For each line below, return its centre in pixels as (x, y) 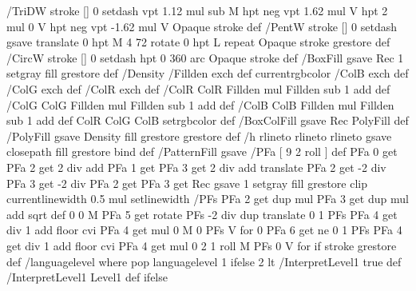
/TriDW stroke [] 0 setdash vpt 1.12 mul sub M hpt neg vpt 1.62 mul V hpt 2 (197, 10)
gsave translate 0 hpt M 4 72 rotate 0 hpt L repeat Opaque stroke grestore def (198, 42)
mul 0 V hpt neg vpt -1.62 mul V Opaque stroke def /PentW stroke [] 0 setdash (202, 26)
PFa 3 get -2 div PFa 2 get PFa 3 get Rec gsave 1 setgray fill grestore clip (187, 183)
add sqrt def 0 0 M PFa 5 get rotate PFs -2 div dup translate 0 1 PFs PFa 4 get (202, 214)
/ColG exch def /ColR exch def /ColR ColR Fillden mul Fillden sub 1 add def (198, 88)
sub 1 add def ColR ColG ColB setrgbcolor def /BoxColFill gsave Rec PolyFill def (208, 120)
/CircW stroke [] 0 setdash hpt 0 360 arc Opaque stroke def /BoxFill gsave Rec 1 (205, 57)
